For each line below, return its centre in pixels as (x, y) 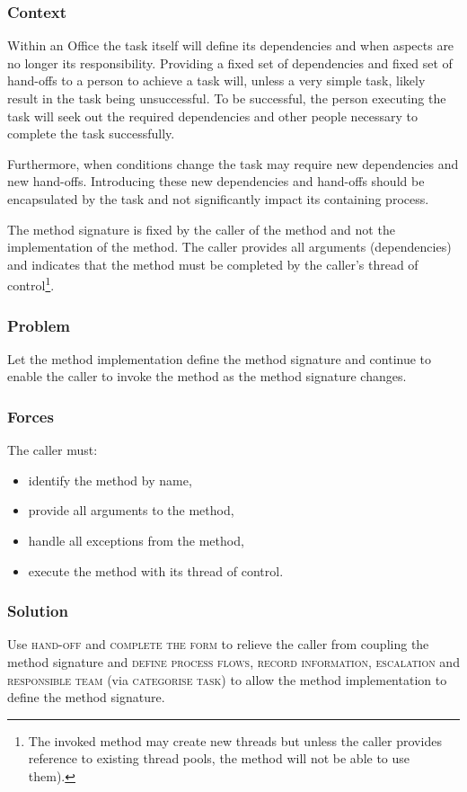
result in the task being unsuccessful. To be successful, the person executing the (227, 98)
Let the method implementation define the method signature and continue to (220, 358)
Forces (31, 416)
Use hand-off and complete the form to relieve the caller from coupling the (218, 644)
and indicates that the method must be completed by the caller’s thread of (213, 264)
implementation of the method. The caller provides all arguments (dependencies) (229, 247)
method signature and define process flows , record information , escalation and (233, 662)
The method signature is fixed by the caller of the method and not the (201, 229)
